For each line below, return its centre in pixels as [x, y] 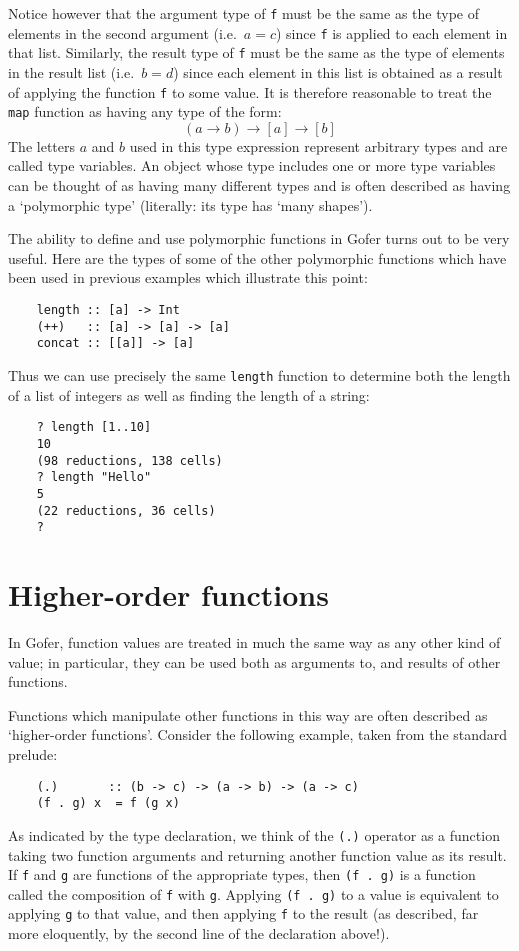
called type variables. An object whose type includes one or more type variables [252, 165]
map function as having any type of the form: [145, 111]
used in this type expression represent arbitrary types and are [318, 145]
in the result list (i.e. [71, 71]
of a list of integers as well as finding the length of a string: [189, 394]
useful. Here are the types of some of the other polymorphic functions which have [257, 257]
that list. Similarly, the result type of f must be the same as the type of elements [256, 52]
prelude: [33, 753]
